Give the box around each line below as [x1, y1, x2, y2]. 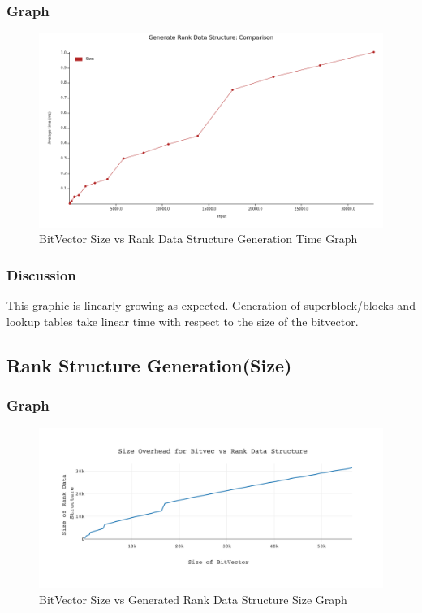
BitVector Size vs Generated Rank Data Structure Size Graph [39, 591, 347, 607]
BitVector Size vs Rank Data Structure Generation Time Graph [39, 230, 358, 247]
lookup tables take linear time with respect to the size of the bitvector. [6, 312, 359, 329]
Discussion [6, 264, 76, 285]
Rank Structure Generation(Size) [6, 352, 292, 377]
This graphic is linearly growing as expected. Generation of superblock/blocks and [6, 297, 416, 314]
